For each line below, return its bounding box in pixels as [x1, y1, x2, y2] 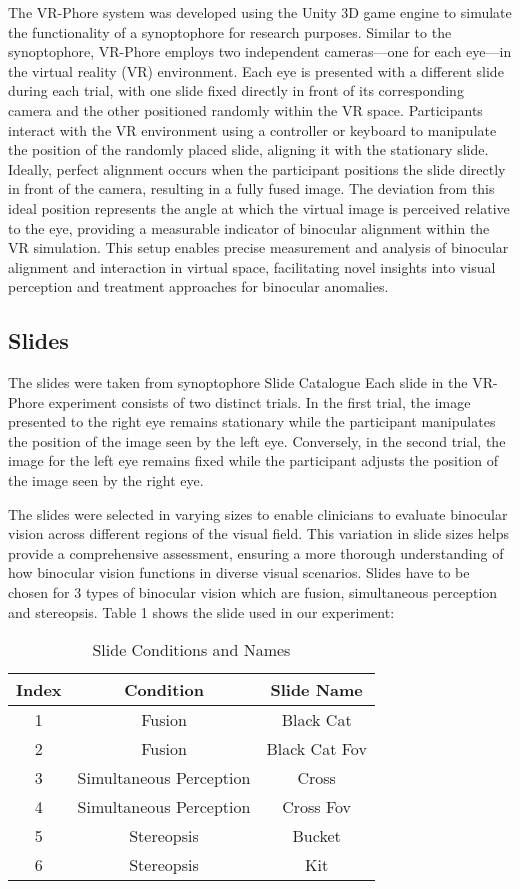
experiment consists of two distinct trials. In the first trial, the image [48, 391, 471, 412]
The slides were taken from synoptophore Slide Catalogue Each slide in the [8, 372, 468, 393]
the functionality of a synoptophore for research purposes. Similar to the [8, 21, 452, 42]
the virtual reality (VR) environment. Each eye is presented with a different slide [8, 60, 504, 81]
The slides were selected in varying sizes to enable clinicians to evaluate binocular [8, 503, 508, 524]
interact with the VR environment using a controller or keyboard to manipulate [8, 119, 497, 140]
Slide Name [270, 678, 363, 702]
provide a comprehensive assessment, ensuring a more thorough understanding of [8, 542, 504, 563]
